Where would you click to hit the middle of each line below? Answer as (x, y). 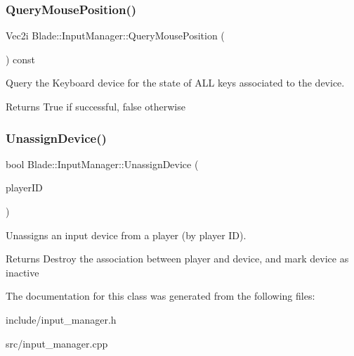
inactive (22, 272)
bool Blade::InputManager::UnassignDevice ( (102, 164)
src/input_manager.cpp (57, 343)
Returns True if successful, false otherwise (96, 106)
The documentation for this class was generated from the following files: (160, 296)
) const (21, 59)
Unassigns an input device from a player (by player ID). (126, 235)
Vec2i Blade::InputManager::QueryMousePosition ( (115, 36)
